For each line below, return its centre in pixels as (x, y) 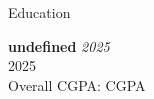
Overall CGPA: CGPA (77, 84)
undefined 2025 (59, 45)
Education (39, 12)
